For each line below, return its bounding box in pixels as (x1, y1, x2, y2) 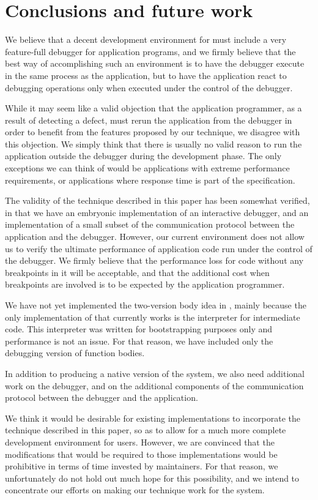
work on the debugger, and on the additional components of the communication (5, 379, 304, 392)
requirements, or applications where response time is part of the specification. (5, 173, 295, 186)
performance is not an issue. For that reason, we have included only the (5, 334, 273, 347)
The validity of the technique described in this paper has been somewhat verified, (5, 194, 310, 207)
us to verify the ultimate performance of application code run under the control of (5, 242, 312, 255)
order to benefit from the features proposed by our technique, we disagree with (5, 125, 300, 138)
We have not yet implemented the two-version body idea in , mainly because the (5, 299, 306, 311)
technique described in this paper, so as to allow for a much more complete (5, 424, 286, 436)
